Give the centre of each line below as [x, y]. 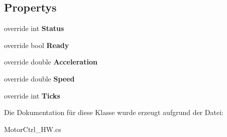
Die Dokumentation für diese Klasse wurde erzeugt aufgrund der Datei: [114, 112]
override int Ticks [32, 95]
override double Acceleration [51, 62]
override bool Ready [37, 45]
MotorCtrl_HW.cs [33, 129]
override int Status [34, 28]
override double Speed [39, 78]
